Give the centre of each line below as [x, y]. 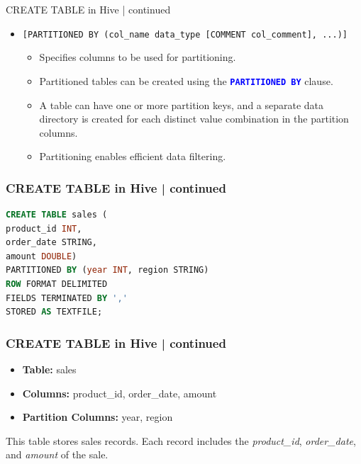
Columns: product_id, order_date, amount [120, 393]
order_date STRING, [51, 243]
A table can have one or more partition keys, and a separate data [182, 104]
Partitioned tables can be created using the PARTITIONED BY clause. [186, 80]
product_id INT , [44, 228]
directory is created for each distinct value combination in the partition [194, 119]
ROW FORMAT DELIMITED [57, 284]
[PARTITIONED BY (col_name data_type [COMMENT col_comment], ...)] [185, 34]
